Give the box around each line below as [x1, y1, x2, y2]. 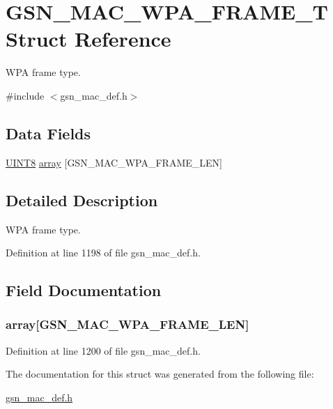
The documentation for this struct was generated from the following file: [6, 366, 314, 381]
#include [6, 88, 45, 102]
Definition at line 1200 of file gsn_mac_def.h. [6, 343, 201, 357]
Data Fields [6, 122, 91, 144]
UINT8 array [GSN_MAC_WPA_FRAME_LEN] [6, 155, 222, 169]
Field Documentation [6, 279, 162, 301]
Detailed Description [6, 189, 158, 210]
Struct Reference [6, 24, 171, 53]
